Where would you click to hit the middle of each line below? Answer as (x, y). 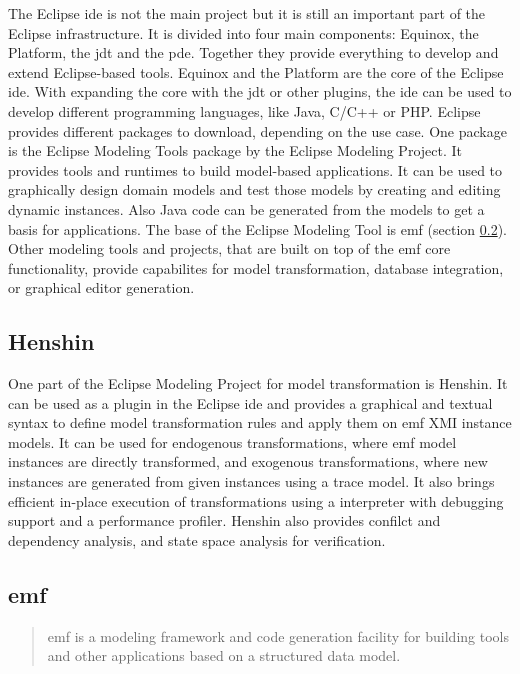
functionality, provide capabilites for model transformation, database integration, (256, 267)
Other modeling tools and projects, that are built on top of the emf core (229, 248)
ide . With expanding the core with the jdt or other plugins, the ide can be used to (260, 91)
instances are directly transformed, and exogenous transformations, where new (248, 461)
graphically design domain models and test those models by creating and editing (254, 189)
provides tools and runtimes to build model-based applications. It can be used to (255, 169)
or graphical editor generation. (101, 287)
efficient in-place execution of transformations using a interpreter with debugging (256, 500)
